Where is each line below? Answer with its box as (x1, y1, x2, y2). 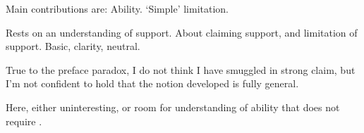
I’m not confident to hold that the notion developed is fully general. (6, 76, 299, 91)
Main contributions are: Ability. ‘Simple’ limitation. (6, 1, 229, 15)
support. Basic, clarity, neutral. (6, 39, 140, 53)
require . (6, 113, 42, 128)
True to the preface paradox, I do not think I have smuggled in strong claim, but (6, 62, 356, 77)
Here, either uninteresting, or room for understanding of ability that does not (6, 99, 340, 114)
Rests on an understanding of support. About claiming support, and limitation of (6, 25, 358, 39)
